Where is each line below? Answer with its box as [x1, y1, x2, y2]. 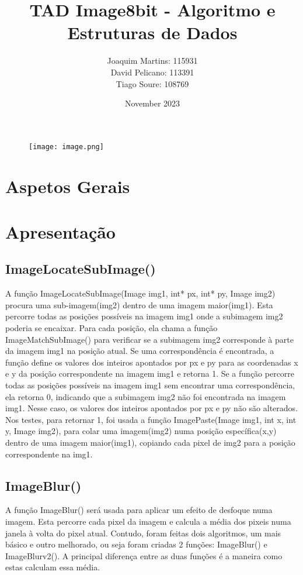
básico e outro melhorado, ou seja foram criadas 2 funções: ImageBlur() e [5, 538, 267, 550]
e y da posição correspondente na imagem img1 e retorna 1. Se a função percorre [5, 367, 295, 380]
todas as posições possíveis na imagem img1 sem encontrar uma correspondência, [5, 379, 295, 391]
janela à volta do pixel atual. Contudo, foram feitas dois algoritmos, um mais [5, 526, 281, 539]
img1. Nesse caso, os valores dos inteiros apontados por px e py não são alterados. [5, 402, 298, 414]
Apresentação [5, 219, 116, 243]
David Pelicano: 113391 [110, 66, 194, 78]
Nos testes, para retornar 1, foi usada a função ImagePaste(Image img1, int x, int [5, 413, 297, 425]
